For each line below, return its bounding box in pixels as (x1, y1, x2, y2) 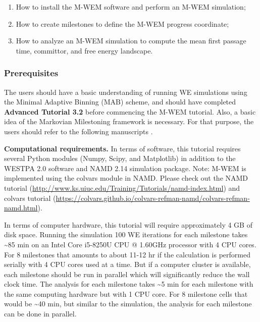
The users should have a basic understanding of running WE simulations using (4, 86, 247, 97)
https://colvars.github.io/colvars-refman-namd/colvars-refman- (56, 192, 250, 203)
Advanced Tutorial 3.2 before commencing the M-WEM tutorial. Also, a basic (4, 106, 256, 117)
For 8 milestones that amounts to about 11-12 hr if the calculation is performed (4, 249, 250, 259)
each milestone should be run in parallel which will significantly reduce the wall (4, 269, 250, 279)
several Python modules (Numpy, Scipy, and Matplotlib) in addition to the (4, 153, 236, 164)
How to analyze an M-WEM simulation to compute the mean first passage (16, 35, 246, 46)
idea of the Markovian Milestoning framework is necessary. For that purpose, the (4, 116, 254, 127)
